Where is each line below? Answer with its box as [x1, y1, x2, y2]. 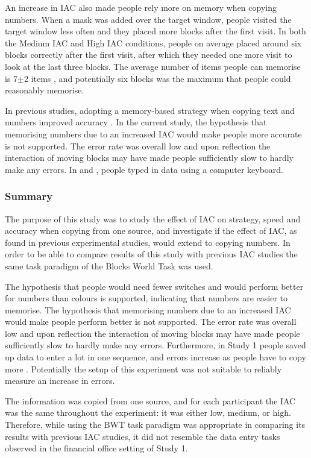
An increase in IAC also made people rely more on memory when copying [5, 1, 277, 13]
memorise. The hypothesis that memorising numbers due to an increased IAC [5, 303, 291, 316]
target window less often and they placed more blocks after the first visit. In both [5, 25, 306, 37]
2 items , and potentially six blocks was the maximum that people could [24, 72, 291, 84]
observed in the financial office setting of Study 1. [5, 442, 188, 454]
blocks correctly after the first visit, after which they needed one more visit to [5, 48, 292, 61]
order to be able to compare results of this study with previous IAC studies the [5, 248, 298, 260]
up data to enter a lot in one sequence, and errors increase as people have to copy [5, 351, 306, 363]
